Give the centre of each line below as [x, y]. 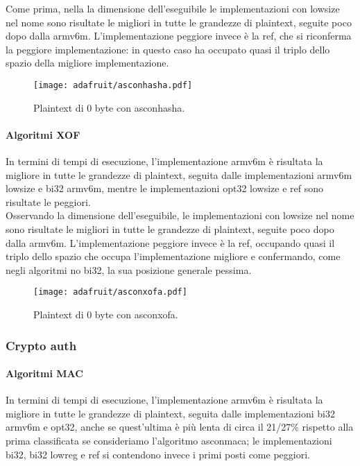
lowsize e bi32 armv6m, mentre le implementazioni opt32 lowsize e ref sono [164, 188]
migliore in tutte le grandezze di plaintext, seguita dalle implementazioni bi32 [170, 413]
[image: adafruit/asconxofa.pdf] [110, 292]
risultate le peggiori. [48, 201]
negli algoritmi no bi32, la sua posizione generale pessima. [129, 269]
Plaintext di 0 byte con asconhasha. [109, 107]
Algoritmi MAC [44, 373]
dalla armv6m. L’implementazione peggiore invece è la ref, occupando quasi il [170, 242]
